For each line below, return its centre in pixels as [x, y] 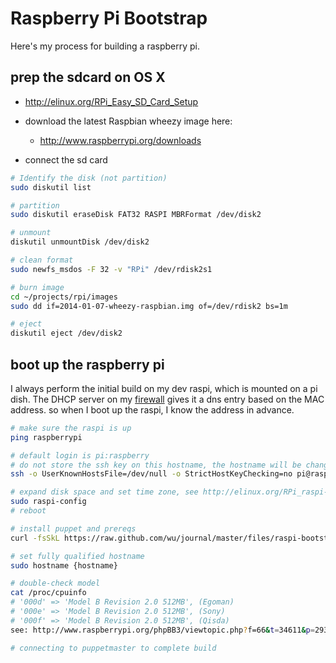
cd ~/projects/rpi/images [64, 297]
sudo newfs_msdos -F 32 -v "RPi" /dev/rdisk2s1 [111, 269]
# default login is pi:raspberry [80, 455]
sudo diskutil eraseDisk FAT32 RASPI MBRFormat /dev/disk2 [136, 215]
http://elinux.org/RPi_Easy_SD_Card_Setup [111, 101]
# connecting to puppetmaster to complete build [113, 648]
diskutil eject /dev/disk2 [66, 333]
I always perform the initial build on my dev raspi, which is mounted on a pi [164, 388]
